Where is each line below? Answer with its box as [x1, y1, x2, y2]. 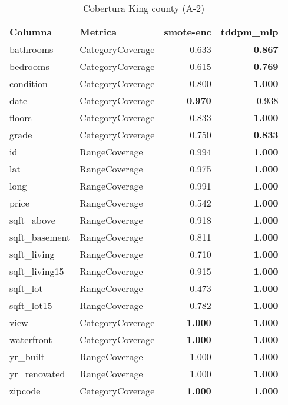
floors [9, 111, 32, 124]
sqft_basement [9, 230, 71, 244]
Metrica [80, 25, 117, 38]
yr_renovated [9, 367, 65, 380]
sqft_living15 [9, 264, 64, 278]
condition [9, 77, 48, 90]
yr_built [9, 350, 45, 363]
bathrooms [9, 42, 54, 56]
